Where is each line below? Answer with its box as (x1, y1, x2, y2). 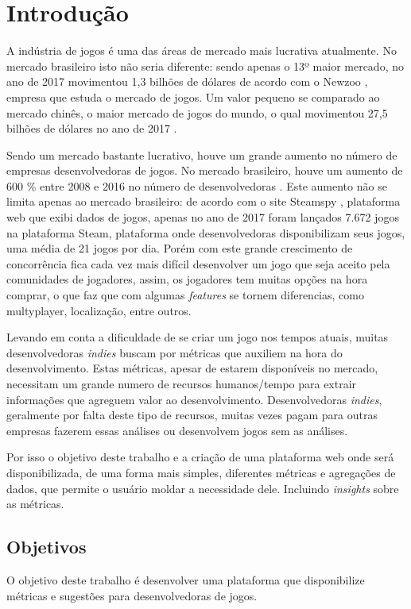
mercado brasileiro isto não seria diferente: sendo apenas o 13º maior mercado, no (6, 57, 404, 74)
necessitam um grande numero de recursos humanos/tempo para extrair (6, 376, 357, 391)
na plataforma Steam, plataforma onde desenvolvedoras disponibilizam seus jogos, (6, 224, 405, 241)
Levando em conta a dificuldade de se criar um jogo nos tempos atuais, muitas (6, 329, 389, 345)
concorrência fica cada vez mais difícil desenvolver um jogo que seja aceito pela (6, 255, 390, 272)
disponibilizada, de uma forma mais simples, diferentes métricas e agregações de (6, 464, 396, 480)
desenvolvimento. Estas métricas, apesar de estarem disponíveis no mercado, (6, 360, 378, 376)
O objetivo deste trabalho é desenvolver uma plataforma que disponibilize (6, 571, 365, 588)
